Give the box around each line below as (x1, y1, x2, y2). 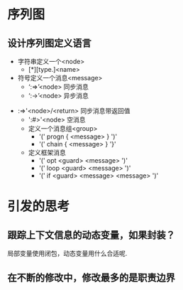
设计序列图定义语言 (7, 37, 91, 49)
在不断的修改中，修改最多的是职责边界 (7, 272, 175, 284)
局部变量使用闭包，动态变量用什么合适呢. (7, 249, 128, 257)
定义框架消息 (28, 149, 66, 156)
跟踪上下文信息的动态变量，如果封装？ (7, 229, 175, 241)
